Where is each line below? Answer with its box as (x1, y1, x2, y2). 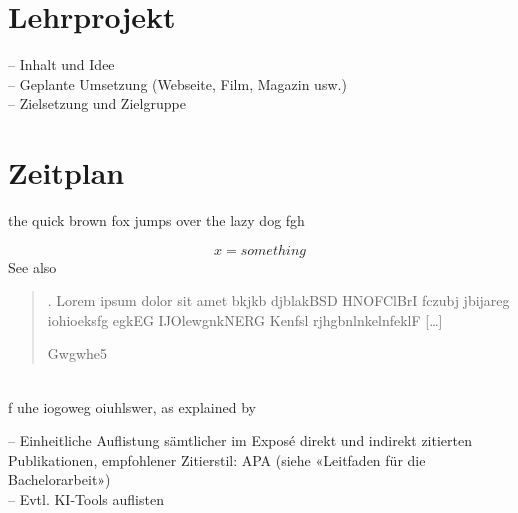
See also (8, 256, 57, 277)
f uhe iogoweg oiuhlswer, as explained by (8, 396, 256, 417)
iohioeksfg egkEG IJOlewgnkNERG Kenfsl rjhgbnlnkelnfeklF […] (47, 309, 443, 330)
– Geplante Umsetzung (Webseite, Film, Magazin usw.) (8, 73, 347, 94)
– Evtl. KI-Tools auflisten (8, 488, 164, 509)
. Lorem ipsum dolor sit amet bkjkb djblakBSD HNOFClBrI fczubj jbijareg (47, 290, 510, 311)
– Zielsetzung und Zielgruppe (8, 93, 186, 114)
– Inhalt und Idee (8, 54, 115, 75)
